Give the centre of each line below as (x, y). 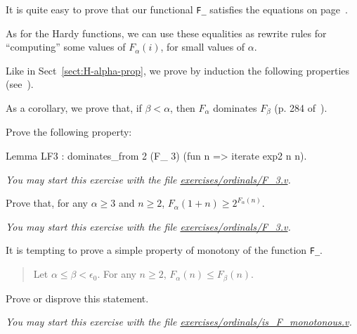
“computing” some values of (66, 47)
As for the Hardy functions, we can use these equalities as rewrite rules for (166, 33)
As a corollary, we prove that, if (74, 108)
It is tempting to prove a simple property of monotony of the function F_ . (164, 250)
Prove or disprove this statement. (77, 298)
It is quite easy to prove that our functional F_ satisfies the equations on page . (177, 9)
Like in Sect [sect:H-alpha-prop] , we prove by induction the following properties (177, 70)
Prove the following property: (69, 132)
